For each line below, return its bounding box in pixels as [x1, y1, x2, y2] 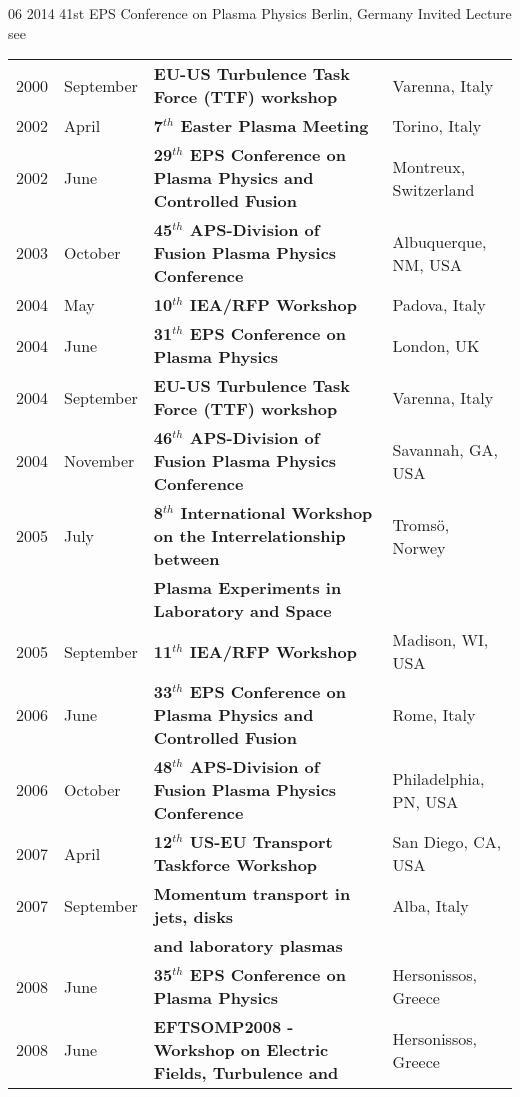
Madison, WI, [392, 628, 489, 652]
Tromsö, [392, 512, 450, 536]
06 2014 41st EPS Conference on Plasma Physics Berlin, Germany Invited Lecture [8, 3, 512, 23]
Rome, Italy [392, 703, 476, 727]
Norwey [392, 535, 446, 559]
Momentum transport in [153, 882, 351, 906]
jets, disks [153, 905, 234, 929]
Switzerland [392, 177, 475, 201]
